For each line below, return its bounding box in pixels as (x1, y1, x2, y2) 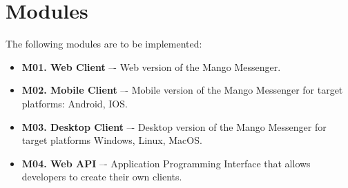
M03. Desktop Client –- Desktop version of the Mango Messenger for (21, 119, 327, 134)
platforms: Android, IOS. (21, 96, 128, 110)
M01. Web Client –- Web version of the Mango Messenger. (21, 59, 281, 74)
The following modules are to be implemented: (6, 36, 202, 51)
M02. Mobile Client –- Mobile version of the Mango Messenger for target (21, 83, 343, 97)
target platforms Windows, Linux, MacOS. (21, 133, 202, 147)
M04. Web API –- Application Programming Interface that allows (21, 156, 311, 170)
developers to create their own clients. (21, 169, 182, 184)
